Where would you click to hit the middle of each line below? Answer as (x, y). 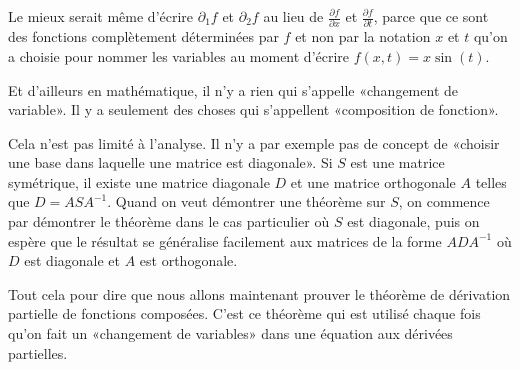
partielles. (38, 352)
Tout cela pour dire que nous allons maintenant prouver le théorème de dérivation (259, 293)
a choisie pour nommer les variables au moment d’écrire (179, 55)
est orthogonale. (188, 260)
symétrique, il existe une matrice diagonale (139, 181)
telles (491, 181)
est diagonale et (72, 260)
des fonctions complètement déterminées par (143, 36)
